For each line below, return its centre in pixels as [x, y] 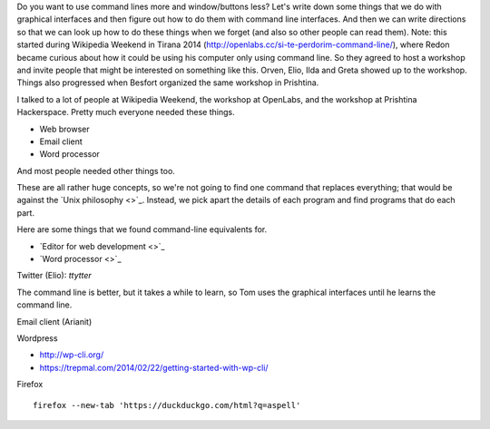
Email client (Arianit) [54, 321]
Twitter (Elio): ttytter [54, 276]
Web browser [64, 129]
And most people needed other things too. [96, 171]
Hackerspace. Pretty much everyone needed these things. [126, 112]
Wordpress [37, 338]
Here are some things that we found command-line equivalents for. [142, 229]
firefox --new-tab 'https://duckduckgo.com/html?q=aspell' [167, 405]
